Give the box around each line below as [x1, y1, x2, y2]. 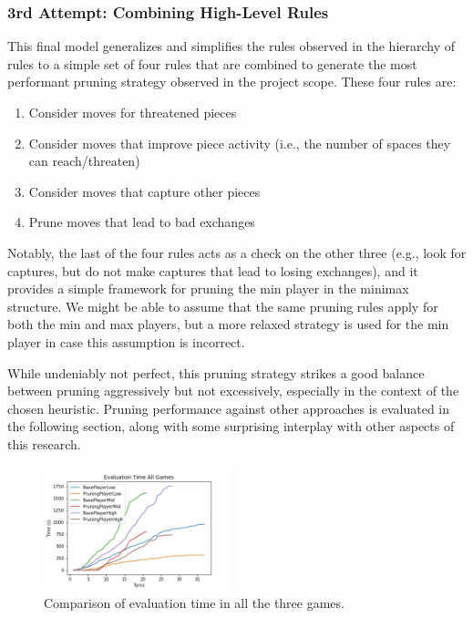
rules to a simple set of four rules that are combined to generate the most [7, 54, 417, 73]
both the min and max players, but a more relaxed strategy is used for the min [7, 314, 449, 334]
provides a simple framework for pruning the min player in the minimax [7, 279, 409, 298]
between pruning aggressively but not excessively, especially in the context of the [7, 381, 459, 400]
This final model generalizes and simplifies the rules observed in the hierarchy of [7, 36, 456, 56]
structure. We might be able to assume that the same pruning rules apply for [7, 296, 438, 315]
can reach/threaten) [28, 151, 140, 170]
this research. [7, 434, 81, 453]
